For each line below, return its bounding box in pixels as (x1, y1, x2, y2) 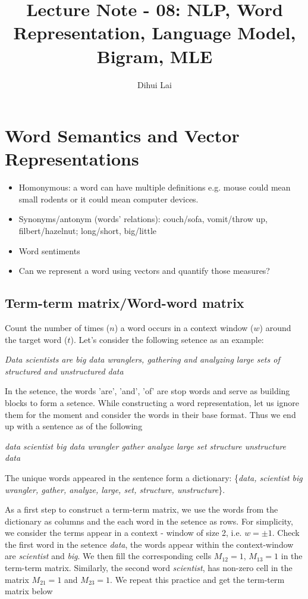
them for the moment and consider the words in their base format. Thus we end (5, 408, 296, 420)
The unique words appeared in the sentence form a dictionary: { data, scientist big (5, 471, 303, 483)
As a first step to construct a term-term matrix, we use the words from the (5, 503, 278, 516)
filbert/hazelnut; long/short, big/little (18, 224, 157, 236)
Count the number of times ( (5, 321, 110, 333)
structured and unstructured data (5, 364, 124, 377)
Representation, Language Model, (13, 20, 296, 45)
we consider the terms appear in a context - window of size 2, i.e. (5, 526, 242, 539)
